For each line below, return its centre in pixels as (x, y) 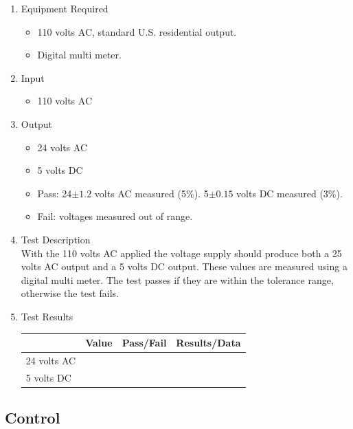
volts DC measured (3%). (289, 193)
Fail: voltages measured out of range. (115, 216)
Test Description (56, 239)
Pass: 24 (55, 193)
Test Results (47, 316)
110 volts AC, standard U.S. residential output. (137, 31)
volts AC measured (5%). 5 (151, 193)
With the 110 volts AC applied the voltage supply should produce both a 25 (181, 253)
